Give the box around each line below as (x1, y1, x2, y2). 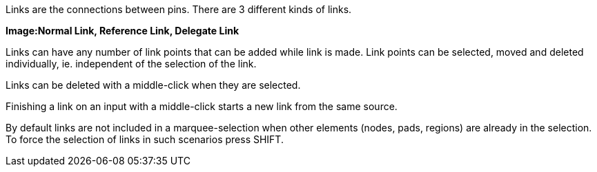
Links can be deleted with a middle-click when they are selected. (6, 79, 301, 91)
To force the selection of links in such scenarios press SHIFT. (6, 133, 284, 145)
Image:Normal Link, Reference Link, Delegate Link (6, 25, 239, 36)
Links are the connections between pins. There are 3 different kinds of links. (6, 3, 352, 15)
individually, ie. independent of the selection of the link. (6, 58, 257, 69)
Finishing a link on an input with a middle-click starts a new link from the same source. (6, 100, 398, 112)
